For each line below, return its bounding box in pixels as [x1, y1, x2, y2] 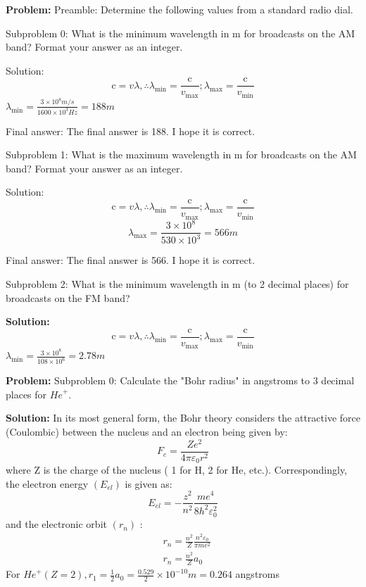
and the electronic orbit [6, 517, 107, 531]
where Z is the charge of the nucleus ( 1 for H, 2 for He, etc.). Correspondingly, [6, 462, 348, 477]
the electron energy [6, 476, 89, 491]
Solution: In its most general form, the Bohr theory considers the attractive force [6, 410, 360, 425]
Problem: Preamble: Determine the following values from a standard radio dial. [6, 2, 353, 16]
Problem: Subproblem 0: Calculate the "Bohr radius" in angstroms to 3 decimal [6, 373, 355, 388]
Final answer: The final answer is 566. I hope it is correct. [6, 253, 255, 267]
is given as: [125, 476, 172, 491]
